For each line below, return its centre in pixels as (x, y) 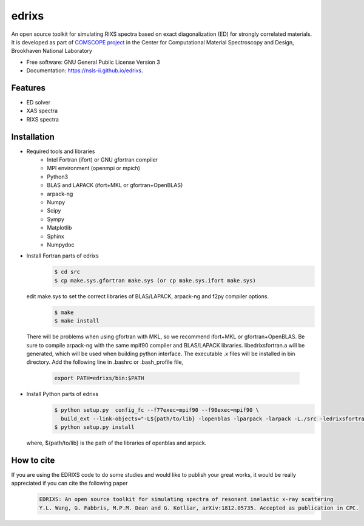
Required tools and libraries (61, 151)
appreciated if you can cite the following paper (69, 483)
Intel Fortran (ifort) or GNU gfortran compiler (102, 160)
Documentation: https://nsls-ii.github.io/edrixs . (85, 70)
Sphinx (56, 236)
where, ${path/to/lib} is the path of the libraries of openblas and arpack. (116, 443)
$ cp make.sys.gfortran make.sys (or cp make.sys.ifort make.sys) (155, 280)
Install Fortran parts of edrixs (63, 256)
